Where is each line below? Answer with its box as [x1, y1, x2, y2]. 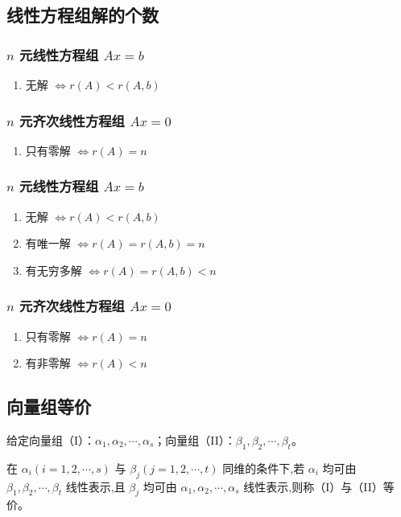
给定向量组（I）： [6, 432, 96, 449]
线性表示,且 [65, 478, 126, 494]
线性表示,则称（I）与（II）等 [243, 478, 395, 494]
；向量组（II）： [154, 432, 236, 449]
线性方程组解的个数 [6, 2, 159, 27]
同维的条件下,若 [222, 459, 305, 476]
